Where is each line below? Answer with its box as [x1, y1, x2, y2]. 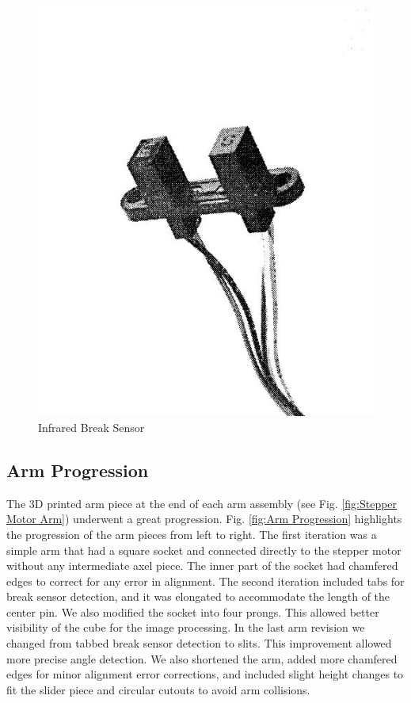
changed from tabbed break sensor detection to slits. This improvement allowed [6, 635, 392, 651]
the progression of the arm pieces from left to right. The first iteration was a [6, 525, 377, 542]
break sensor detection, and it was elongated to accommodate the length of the [6, 588, 390, 605]
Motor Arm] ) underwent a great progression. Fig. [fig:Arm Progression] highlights [6, 510, 402, 527]
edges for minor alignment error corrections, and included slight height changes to [6, 666, 404, 682]
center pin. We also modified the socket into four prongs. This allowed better [6, 603, 379, 620]
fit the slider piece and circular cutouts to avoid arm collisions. [6, 681, 310, 697]
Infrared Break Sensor [38, 418, 145, 435]
